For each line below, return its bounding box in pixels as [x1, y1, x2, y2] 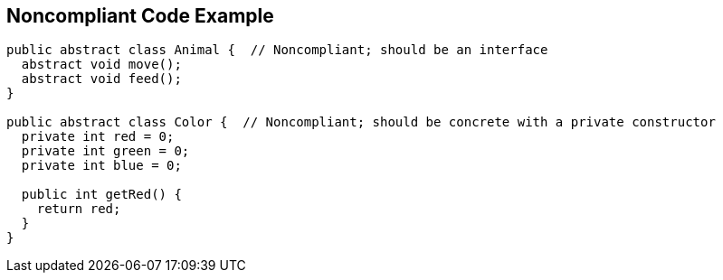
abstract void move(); [21, 57, 182, 72]
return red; [36, 201, 121, 217]
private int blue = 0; [21, 158, 182, 173]
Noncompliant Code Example [6, 5, 274, 27]
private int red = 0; [21, 129, 175, 145]
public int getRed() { [21, 187, 182, 202]
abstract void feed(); [21, 71, 182, 87]
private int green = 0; [21, 144, 190, 159]
